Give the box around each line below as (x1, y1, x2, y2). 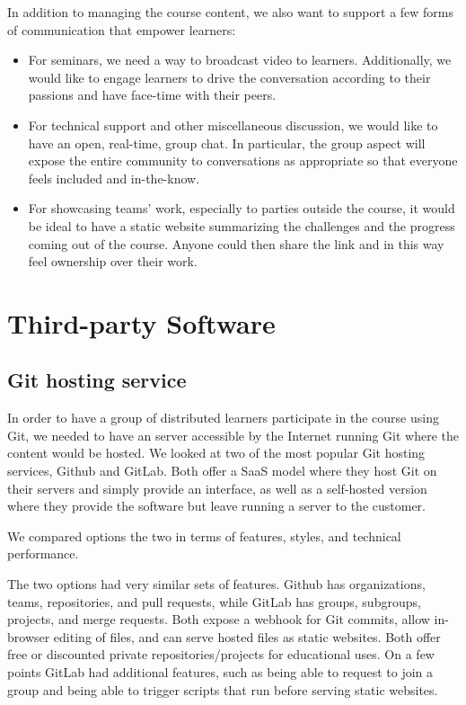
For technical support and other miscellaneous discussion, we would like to (28, 115, 438, 134)
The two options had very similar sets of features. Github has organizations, (7, 575, 426, 593)
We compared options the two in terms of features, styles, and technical (7, 526, 401, 545)
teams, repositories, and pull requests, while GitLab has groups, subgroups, (7, 592, 421, 611)
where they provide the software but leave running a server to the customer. (7, 496, 426, 515)
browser (7, 627, 50, 646)
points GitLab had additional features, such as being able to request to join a (7, 663, 434, 682)
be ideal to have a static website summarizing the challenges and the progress (28, 216, 455, 235)
